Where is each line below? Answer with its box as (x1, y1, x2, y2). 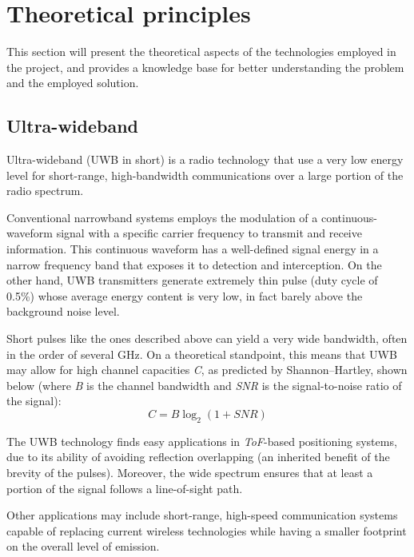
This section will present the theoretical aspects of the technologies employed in (6, 43, 396, 60)
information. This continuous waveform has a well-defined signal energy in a (6, 241, 379, 257)
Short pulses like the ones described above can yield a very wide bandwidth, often (6, 330, 408, 347)
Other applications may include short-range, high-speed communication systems (6, 507, 398, 523)
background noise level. (6, 303, 120, 320)
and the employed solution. (6, 74, 139, 91)
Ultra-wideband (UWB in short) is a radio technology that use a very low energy (6, 151, 404, 168)
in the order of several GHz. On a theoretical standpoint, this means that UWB (6, 345, 397, 362)
